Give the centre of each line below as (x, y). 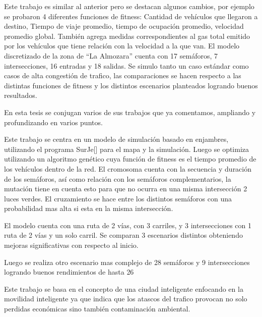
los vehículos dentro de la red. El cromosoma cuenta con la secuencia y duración (128, 168)
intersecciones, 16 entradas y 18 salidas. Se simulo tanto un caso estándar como (126, 65)
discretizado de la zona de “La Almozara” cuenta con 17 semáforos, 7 (111, 55)
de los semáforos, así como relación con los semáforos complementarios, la (118, 178)
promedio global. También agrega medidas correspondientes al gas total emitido (127, 36)
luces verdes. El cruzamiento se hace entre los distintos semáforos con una (118, 198)
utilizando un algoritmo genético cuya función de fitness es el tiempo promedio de (130, 159)
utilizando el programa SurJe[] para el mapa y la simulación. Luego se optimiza (127, 149)
